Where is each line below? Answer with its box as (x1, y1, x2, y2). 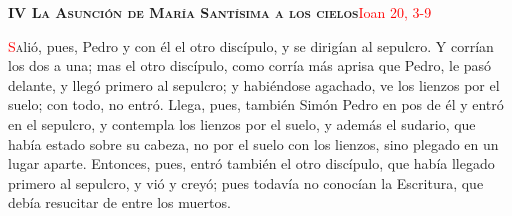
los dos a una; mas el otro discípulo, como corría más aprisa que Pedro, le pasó (8, 55, 492, 76)
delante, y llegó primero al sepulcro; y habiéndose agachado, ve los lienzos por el (8, 74, 500, 95)
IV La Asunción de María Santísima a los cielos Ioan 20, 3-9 (8, 2, 432, 22)
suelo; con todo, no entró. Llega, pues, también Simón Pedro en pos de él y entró (8, 94, 504, 115)
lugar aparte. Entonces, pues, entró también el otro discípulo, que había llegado (8, 153, 495, 174)
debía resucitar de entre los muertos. (8, 192, 231, 213)
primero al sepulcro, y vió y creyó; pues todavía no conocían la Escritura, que (8, 172, 484, 193)
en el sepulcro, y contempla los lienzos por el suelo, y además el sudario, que (8, 113, 476, 134)
